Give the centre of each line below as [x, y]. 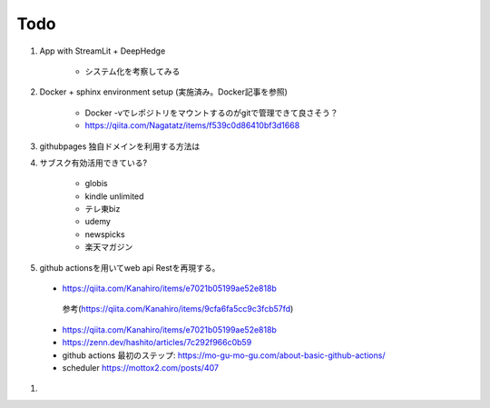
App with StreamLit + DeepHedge [103, 51]
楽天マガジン [109, 247]
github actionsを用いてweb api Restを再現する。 [130, 267]
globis [96, 184]
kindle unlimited [114, 196]
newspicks [105, 234]
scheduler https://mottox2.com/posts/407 [141, 367]
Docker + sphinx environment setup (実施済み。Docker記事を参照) [163, 92]
